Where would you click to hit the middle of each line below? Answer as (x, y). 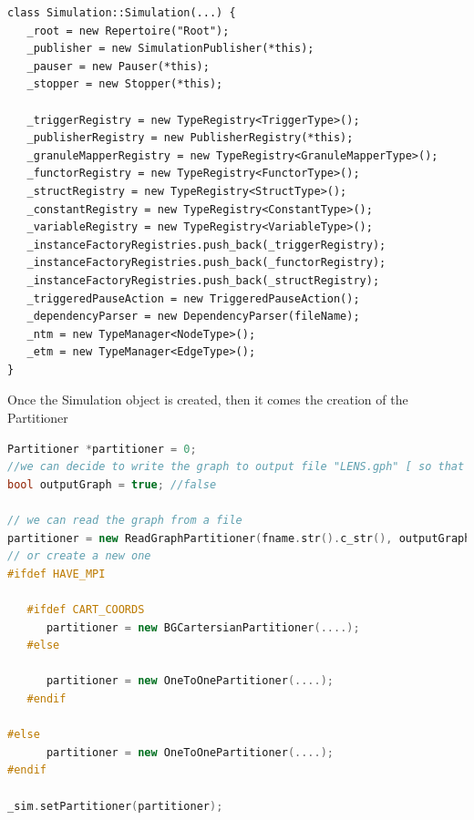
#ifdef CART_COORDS (86, 610)
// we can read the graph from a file (125, 521)
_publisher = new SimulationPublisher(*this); (170, 49)
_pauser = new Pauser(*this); (118, 66)
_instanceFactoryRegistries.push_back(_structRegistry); (203, 280)
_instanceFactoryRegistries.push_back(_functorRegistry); (206, 263)
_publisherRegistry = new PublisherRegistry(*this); (190, 138)
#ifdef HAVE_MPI (57, 574)
